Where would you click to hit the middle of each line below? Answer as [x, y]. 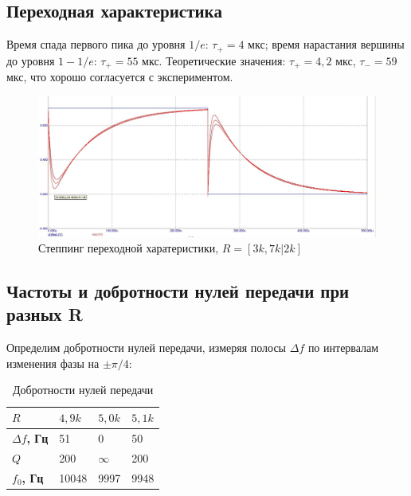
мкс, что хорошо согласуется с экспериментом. [120, 77]
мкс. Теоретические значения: [214, 60]
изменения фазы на [53, 363]
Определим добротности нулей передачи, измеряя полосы [147, 348]
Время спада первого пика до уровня [96, 44]
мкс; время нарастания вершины [326, 44]
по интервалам [343, 348]
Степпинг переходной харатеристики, [129, 248]
